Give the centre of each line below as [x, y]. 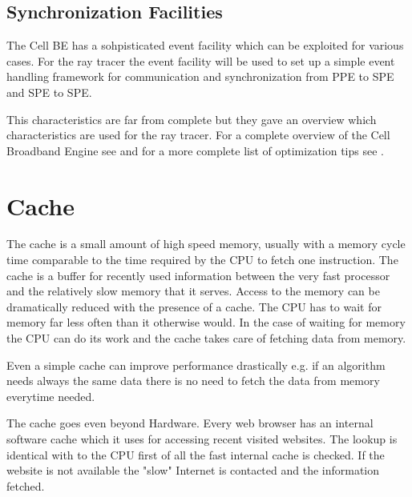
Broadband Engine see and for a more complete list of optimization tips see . [195, 150]
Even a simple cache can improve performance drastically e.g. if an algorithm [196, 365]
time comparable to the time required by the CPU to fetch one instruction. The [202, 260]
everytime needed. [51, 396]
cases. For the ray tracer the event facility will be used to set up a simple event [201, 60]
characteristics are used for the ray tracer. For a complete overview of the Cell [198, 135]
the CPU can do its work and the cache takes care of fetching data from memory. [206, 338]
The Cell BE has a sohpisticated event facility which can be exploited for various [205, 45]
